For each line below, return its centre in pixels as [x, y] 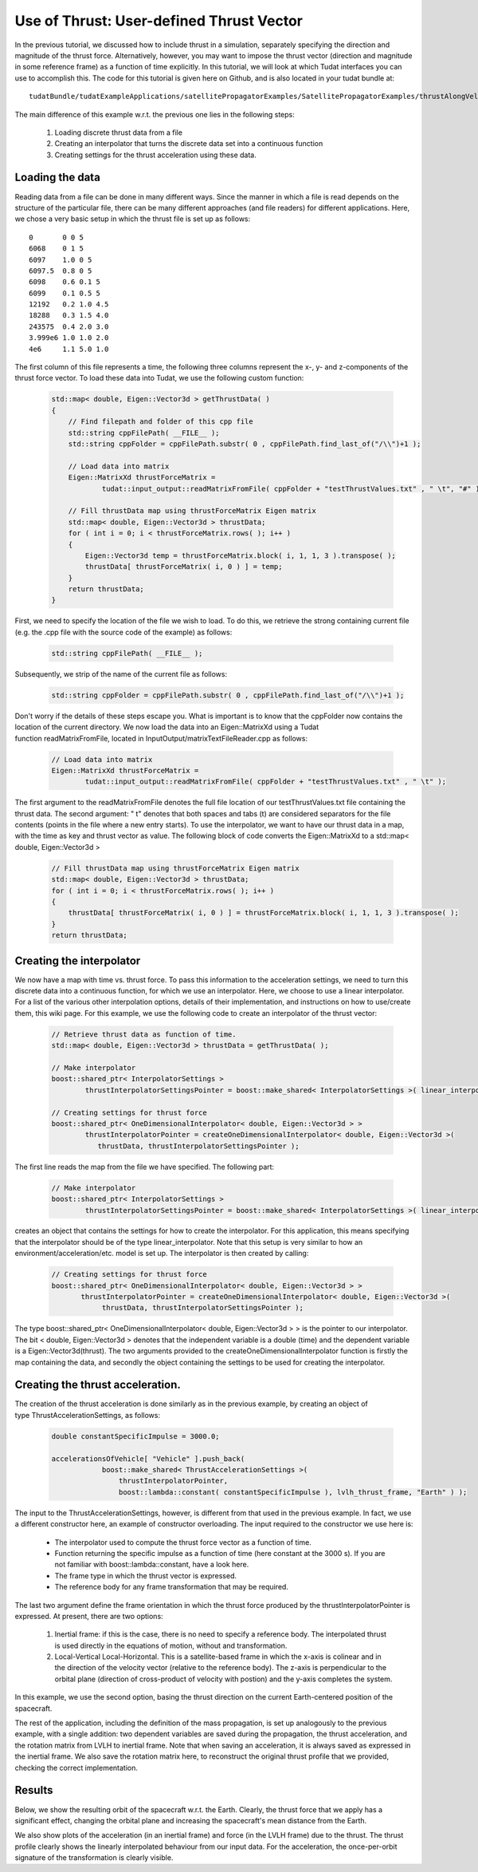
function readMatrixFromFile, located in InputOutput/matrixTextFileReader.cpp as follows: [161, 738]
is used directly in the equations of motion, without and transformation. [171, 1645]
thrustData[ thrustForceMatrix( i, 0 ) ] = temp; [184, 567]
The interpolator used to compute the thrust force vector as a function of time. [183, 1542]
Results [34, 1790]
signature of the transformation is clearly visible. [94, 1858]
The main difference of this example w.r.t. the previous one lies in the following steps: [155, 114]
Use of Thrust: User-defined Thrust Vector [159, 21]
